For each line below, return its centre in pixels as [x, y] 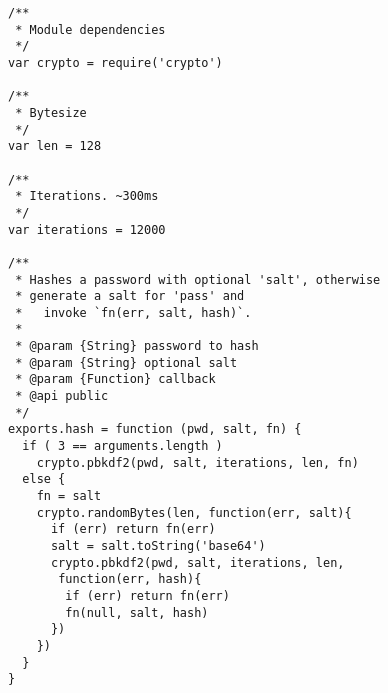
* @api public [62, 396]
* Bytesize [51, 112]
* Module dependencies [90, 29]
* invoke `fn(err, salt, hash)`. [133, 312]
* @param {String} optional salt [126, 362]
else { [44, 479]
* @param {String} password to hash [137, 346]
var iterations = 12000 [87, 229]
